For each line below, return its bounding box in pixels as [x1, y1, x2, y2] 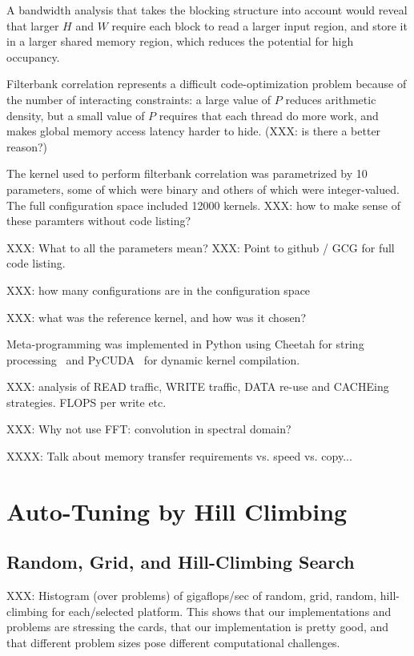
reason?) [6, 138, 48, 155]
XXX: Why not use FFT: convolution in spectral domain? [6, 421, 291, 437]
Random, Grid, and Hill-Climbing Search [6, 549, 355, 574]
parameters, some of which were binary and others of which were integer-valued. [6, 180, 400, 197]
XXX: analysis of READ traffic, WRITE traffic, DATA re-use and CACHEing [6, 378, 389, 395]
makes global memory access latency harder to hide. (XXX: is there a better [6, 123, 381, 139]
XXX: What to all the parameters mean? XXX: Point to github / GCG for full [6, 239, 395, 256]
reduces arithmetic [285, 91, 376, 107]
